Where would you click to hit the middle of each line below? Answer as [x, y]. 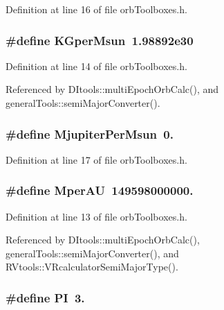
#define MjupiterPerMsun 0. [90, 134]
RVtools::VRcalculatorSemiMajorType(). [92, 267]
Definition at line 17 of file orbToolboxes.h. [96, 159]
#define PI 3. [45, 297]
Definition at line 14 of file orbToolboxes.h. [96, 66]
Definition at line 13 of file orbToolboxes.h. [96, 216]
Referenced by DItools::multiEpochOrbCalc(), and [112, 89]
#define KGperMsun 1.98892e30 [100, 40]
